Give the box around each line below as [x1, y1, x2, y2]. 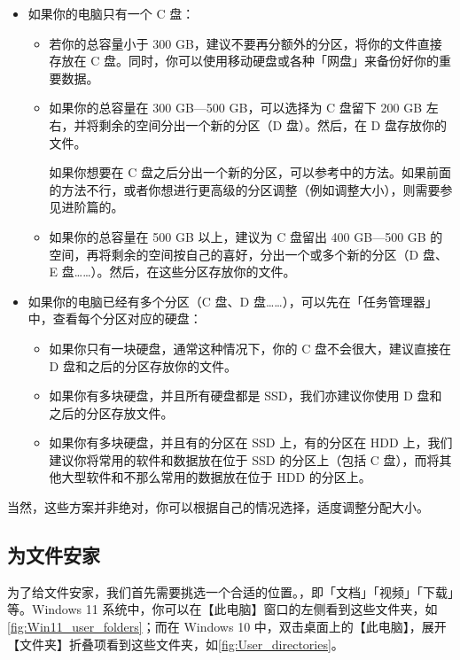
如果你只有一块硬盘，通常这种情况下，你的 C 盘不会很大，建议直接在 [49, 338, 452, 357]
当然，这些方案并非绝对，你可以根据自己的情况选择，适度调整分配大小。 [7, 498, 429, 516]
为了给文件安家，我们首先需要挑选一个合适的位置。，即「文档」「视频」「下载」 [7, 582, 454, 601]
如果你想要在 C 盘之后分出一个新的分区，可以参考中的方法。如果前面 [49, 163, 452, 182]
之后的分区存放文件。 [49, 403, 174, 422]
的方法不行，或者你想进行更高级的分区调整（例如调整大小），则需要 [49, 180, 441, 198]
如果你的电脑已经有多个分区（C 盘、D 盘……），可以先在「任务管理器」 [27, 291, 438, 310]
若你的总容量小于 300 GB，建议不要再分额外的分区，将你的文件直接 [49, 34, 442, 52]
